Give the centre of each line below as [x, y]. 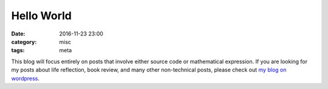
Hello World [42, 16]
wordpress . [25, 78]
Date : [18, 34]
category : [24, 41]
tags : [18, 51]
